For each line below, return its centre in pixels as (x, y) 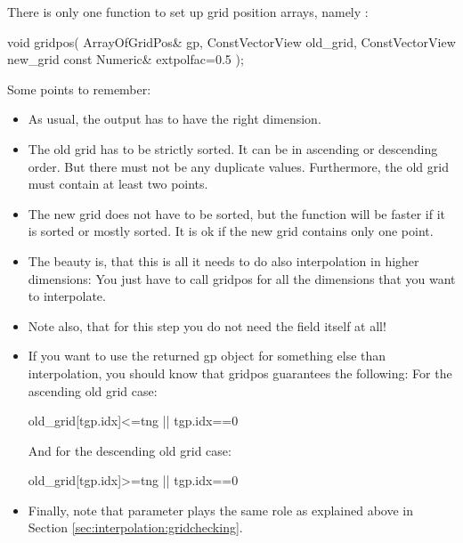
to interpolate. (67, 296)
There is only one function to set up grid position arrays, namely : (188, 12)
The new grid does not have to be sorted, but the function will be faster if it (236, 213)
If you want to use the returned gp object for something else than (207, 356)
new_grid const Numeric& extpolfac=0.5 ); (126, 59)
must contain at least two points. (118, 184)
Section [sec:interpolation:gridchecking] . (135, 527)
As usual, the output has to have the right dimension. (175, 119)
